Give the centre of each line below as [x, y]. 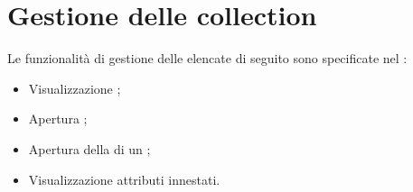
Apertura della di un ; [89, 148]
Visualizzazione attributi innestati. [124, 179]
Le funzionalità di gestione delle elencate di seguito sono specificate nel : [207, 58]
